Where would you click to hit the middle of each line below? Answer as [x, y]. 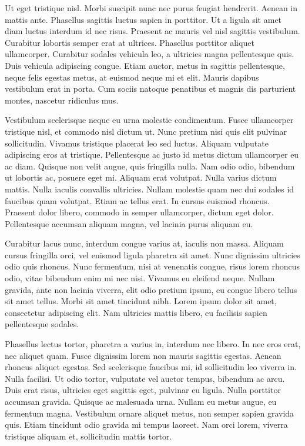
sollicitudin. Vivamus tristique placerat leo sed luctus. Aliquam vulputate [137, 143]
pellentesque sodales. [42, 324]
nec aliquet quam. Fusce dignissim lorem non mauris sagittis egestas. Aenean [143, 355]
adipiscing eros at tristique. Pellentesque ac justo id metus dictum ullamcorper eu [152, 154]
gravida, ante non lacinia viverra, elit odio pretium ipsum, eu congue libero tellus [151, 289]
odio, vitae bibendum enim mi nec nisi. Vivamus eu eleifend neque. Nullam [140, 278]
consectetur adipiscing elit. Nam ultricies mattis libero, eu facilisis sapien [136, 312]
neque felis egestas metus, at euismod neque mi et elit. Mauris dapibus [132, 77]
